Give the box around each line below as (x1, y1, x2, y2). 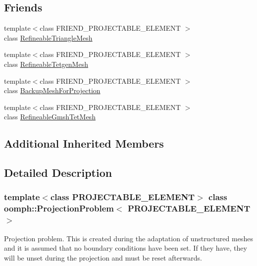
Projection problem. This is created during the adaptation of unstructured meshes (4, 233, 253, 243)
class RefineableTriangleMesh (4, 32, 93, 43)
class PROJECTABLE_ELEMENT (50, 191, 195, 203)
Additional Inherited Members (4, 136, 164, 151)
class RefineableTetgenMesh (4, 58, 88, 69)
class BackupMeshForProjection (4, 85, 101, 96)
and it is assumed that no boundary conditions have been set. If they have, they (4, 243, 247, 253)
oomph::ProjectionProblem (4, 202, 114, 214)
